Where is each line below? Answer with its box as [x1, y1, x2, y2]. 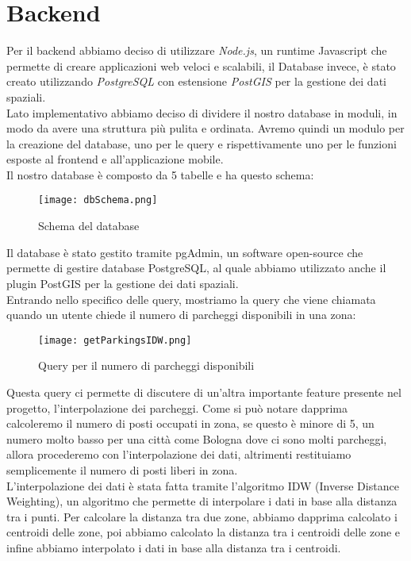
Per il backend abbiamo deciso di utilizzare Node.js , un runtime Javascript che [6, 42, 387, 59]
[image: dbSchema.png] [38, 194, 158, 206]
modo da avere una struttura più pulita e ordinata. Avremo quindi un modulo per [6, 120, 405, 136]
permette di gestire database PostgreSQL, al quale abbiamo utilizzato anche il [6, 259, 386, 276]
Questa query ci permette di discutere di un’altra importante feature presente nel [6, 383, 401, 400]
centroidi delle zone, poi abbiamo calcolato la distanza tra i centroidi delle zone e [6, 524, 401, 540]
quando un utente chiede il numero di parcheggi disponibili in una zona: [6, 306, 356, 323]
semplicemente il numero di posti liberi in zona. [6, 461, 238, 478]
